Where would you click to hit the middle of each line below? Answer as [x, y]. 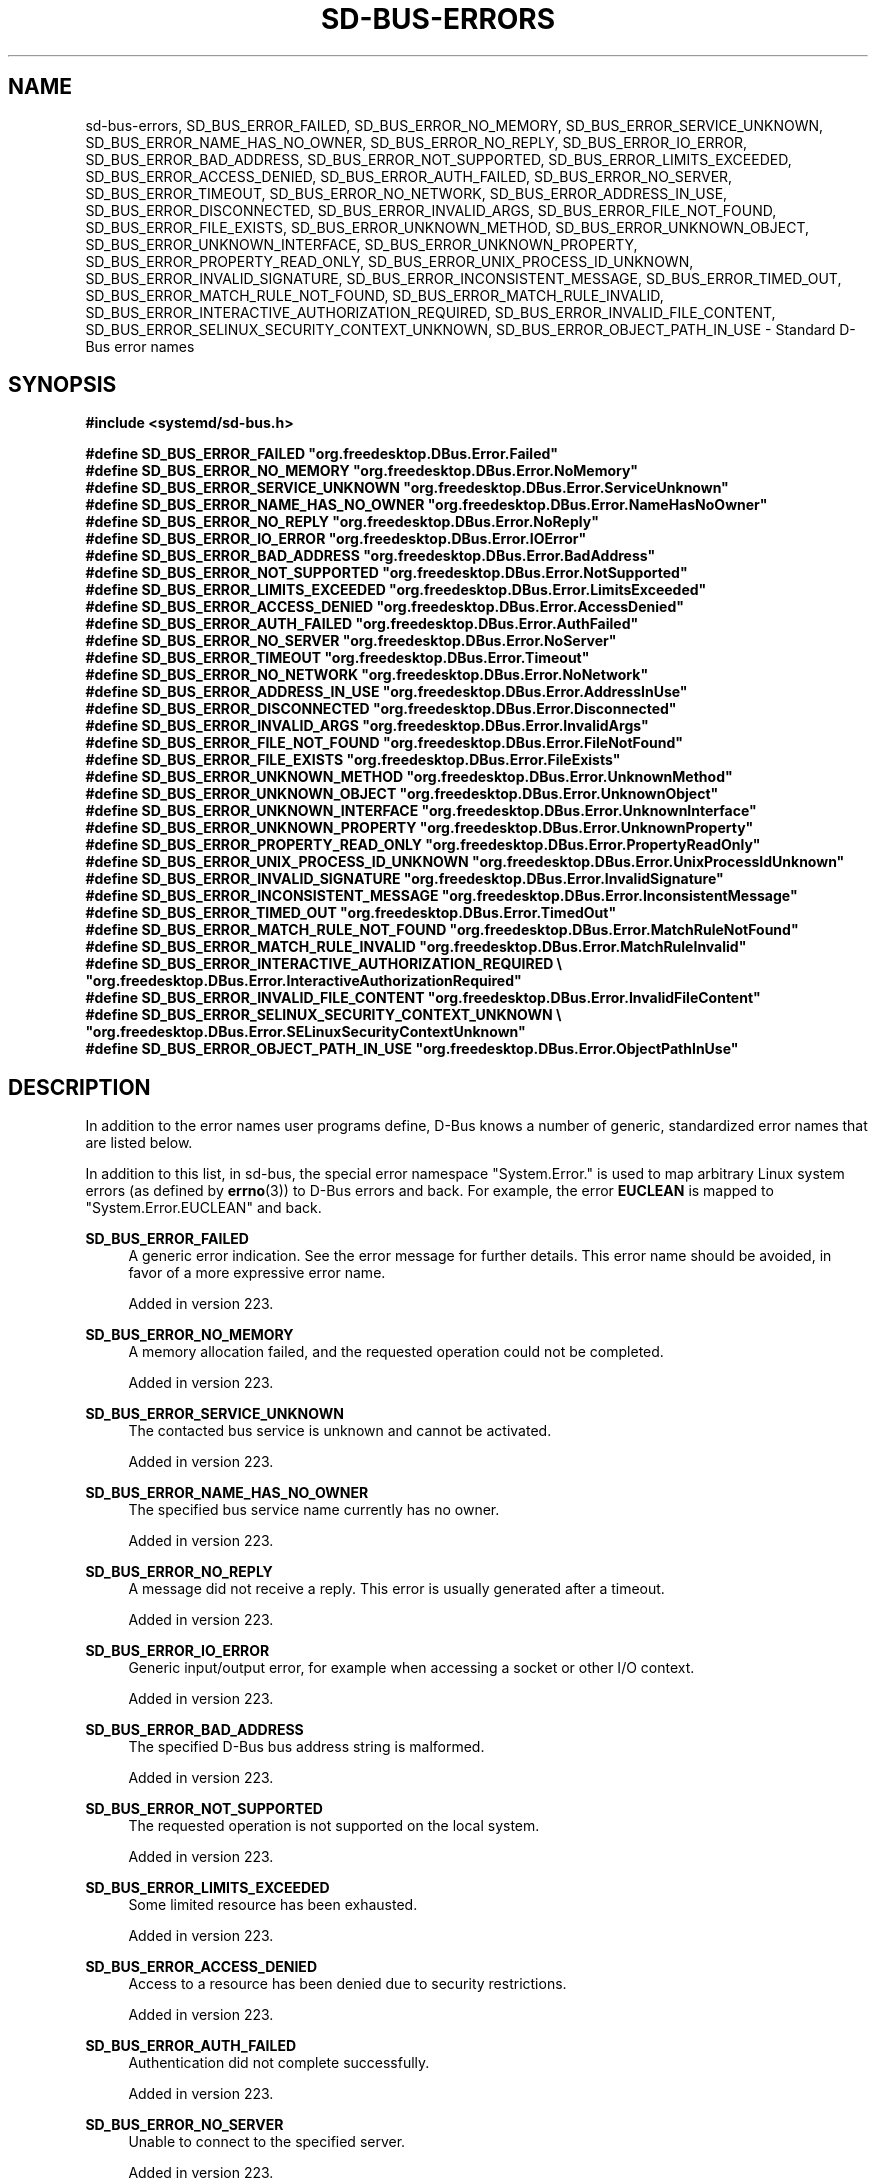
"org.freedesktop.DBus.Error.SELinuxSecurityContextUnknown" [305, 1032]
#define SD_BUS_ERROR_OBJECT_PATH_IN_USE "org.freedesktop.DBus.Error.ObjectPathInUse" [412, 1049]
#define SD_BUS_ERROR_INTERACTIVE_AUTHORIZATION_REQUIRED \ [324, 964]
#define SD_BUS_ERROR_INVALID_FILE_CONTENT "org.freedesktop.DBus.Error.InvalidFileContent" [423, 998]
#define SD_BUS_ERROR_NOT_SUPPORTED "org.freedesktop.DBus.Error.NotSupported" [386, 573]
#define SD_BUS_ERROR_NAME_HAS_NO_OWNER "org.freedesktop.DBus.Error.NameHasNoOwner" [426, 505]
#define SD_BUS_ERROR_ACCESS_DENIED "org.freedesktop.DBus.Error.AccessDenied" [384, 607]
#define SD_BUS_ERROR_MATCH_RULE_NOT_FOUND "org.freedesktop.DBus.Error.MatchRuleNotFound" [442, 930]
